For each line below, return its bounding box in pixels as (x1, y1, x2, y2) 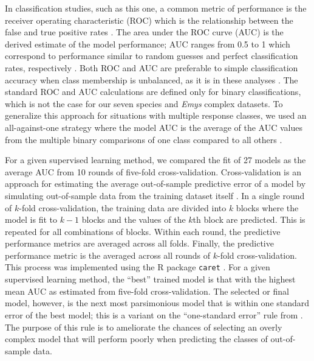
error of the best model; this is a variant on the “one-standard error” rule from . (5, 308, 303, 321)
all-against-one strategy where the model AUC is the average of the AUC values (5, 121, 302, 133)
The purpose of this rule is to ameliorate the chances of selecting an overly (5, 320, 282, 333)
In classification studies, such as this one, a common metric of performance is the (5, 2, 307, 14)
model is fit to (5, 213, 58, 226)
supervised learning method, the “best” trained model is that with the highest (5, 273, 296, 286)
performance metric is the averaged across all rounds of (5, 248, 211, 261)
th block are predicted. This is (193, 213, 305, 226)
